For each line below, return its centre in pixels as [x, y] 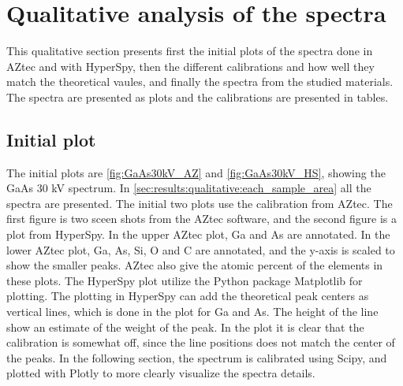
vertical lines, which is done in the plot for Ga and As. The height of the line [192, 312]
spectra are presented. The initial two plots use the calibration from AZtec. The [200, 203]
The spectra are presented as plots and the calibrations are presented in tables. [198, 96]
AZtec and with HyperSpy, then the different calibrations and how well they [190, 66]
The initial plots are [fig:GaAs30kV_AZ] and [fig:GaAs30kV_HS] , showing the [196, 172]
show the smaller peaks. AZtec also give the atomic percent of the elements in [195, 265]
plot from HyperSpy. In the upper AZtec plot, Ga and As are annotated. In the [198, 234]
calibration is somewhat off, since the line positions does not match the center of [201, 342]
